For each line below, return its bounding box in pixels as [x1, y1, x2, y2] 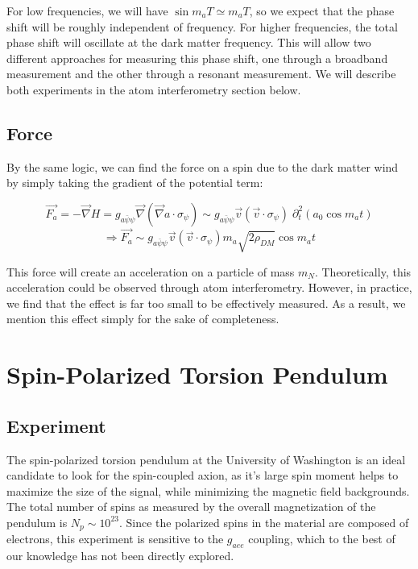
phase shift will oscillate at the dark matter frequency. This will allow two [6, 34, 371, 51]
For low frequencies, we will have [6, 2, 168, 19]
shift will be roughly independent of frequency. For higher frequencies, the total [6, 18, 398, 35]
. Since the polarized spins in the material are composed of [118, 513, 409, 530]
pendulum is [6, 513, 68, 530]
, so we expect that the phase [249, 2, 395, 19]
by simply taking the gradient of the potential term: [6, 174, 263, 191]
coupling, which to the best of [248, 530, 395, 547]
